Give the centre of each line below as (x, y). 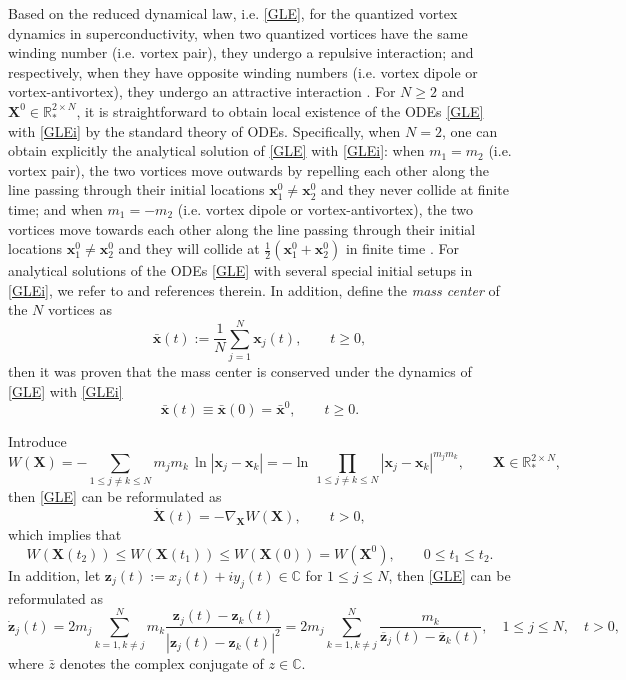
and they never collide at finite (414, 189)
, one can (469, 130)
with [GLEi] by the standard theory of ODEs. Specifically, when (204, 130)
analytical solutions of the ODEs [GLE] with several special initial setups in (240, 270)
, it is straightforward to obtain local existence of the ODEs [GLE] (280, 110)
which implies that (65, 534)
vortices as (80, 309)
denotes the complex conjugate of (161, 662)
